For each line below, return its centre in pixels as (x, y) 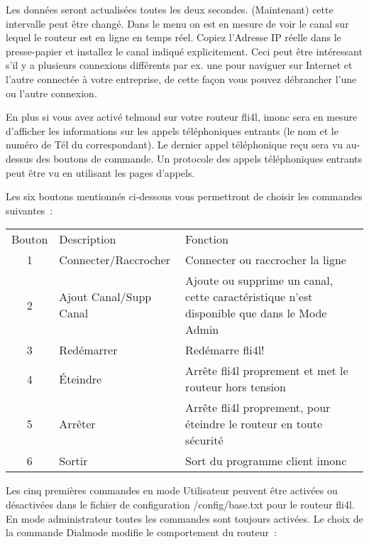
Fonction (207, 239)
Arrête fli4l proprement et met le (267, 371)
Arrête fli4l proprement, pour (258, 408)
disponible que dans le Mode (256, 313)
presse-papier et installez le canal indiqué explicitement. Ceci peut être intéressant (184, 51)
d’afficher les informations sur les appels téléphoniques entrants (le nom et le (172, 130)
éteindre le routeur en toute (254, 424)
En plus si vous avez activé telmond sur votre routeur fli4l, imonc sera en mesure (182, 117)
